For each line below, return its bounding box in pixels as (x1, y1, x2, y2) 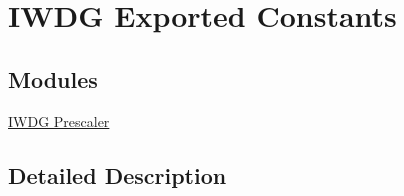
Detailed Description (8, 159, 227, 190)
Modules (8, 63, 98, 94)
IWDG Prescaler (8, 110, 110, 131)
